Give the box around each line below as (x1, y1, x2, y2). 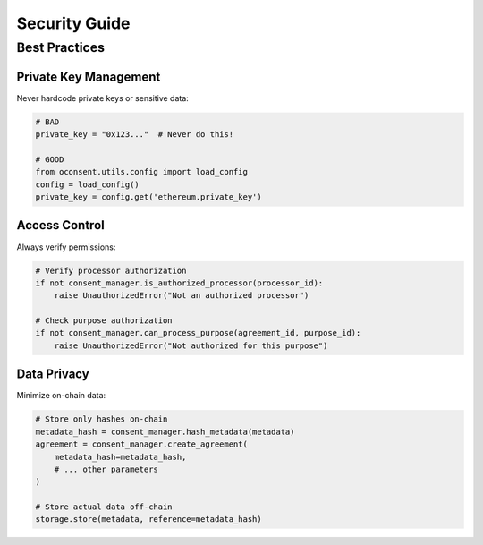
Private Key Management (16, 69, 161, 84)
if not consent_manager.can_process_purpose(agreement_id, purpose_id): (35, 328, 361, 338)
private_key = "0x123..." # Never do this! (35, 130, 234, 140)
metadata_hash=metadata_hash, (54, 452, 187, 462)
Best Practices (16, 39, 106, 55)
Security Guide (16, 13, 131, 33)
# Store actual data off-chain (35, 502, 174, 512)
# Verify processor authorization (35, 265, 187, 276)
